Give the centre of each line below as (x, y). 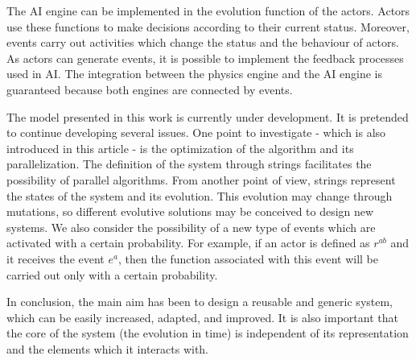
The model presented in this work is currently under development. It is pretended (208, 116)
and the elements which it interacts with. (108, 348)
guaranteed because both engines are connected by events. (150, 89)
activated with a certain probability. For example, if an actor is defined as (188, 243)
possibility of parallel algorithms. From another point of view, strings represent (201, 179)
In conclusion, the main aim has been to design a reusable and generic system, (200, 302)
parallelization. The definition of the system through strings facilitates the (189, 164)
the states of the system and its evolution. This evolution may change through (200, 195)
